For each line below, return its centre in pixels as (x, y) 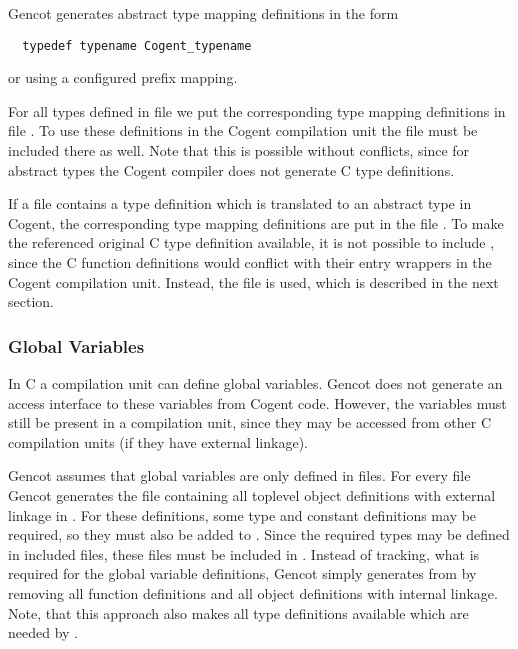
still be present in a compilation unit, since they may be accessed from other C (250, 422)
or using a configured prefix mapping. (123, 77)
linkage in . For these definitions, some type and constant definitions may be (242, 514)
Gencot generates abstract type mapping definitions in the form (203, 13)
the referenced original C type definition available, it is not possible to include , (251, 242)
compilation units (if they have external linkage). (158, 441)
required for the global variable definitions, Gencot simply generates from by (242, 573)
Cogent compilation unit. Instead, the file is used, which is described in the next (253, 281)
